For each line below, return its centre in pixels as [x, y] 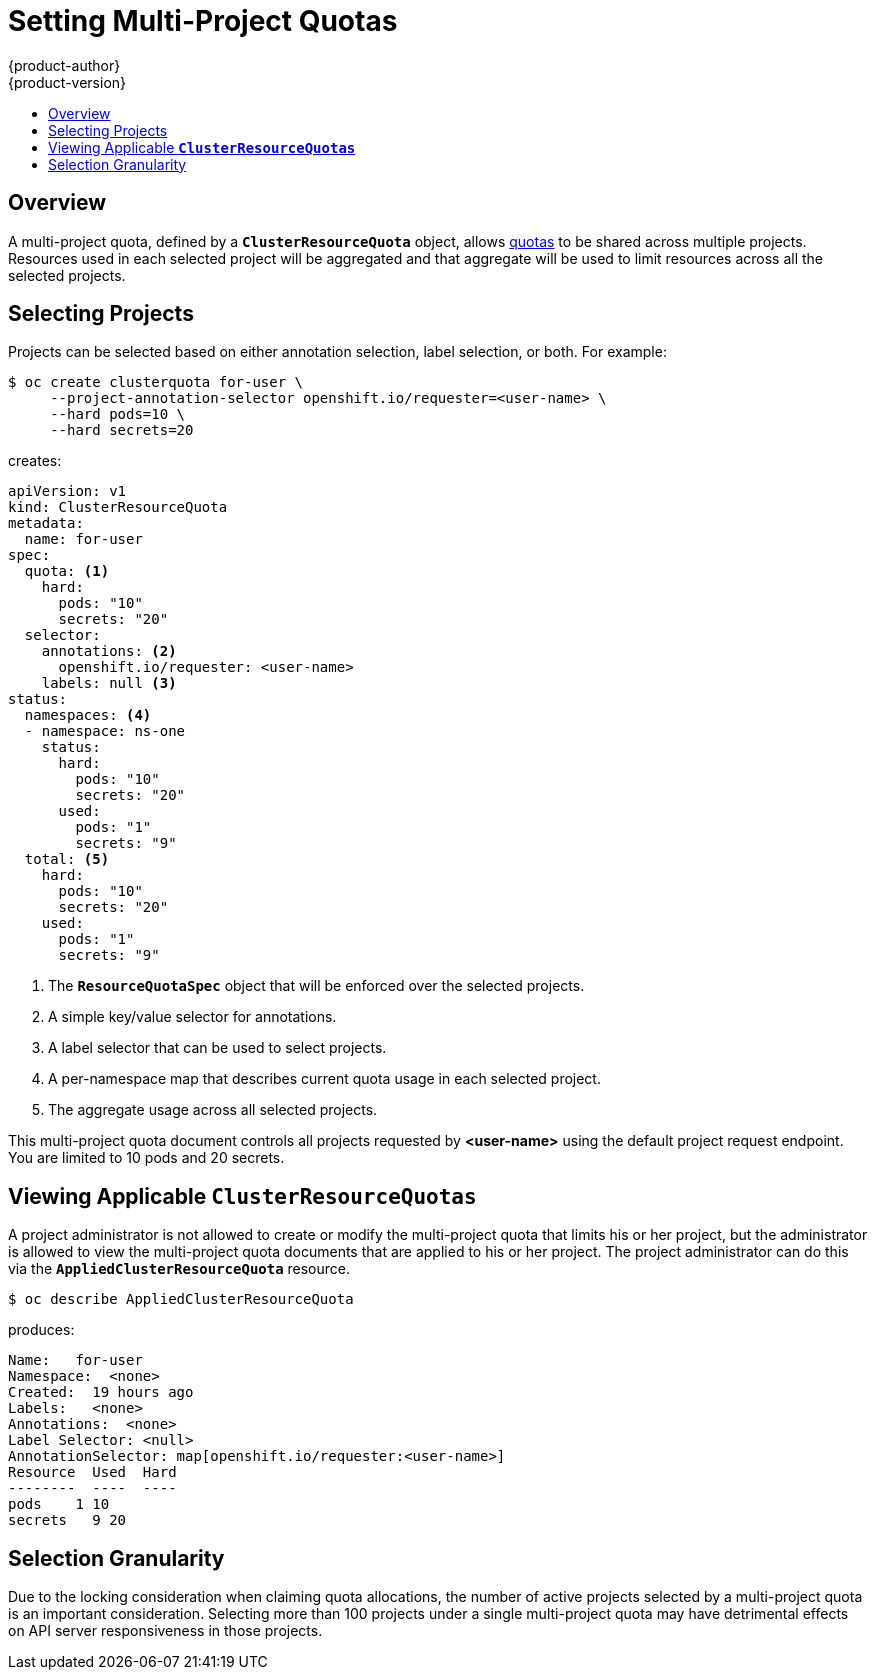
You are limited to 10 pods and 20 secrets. [146, 1158]
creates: [35, 461]
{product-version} [67, 82]
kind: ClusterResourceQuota [118, 507]
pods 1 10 [59, 1504]
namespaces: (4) [88, 715]
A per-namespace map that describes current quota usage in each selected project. [324, 1079]
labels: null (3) [109, 683]
